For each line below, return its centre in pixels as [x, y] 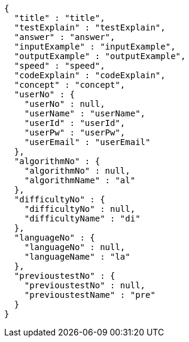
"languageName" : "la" [77, 257]
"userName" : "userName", [85, 113]
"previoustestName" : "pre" [90, 295]
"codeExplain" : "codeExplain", [90, 75]
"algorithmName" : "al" [80, 180]
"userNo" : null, [65, 104]
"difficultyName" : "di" [82, 218]
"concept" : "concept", [70, 85]
